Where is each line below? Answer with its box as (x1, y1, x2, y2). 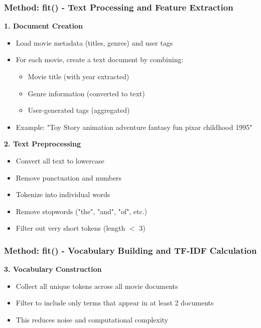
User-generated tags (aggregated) (28, 105, 130, 115)
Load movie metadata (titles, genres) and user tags (16, 37, 173, 48)
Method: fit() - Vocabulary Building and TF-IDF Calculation (4, 244, 257, 256)
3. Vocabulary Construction (4, 264, 102, 274)
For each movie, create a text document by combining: (16, 54, 184, 65)
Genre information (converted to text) (28, 88, 145, 98)
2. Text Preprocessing (4, 138, 81, 149)
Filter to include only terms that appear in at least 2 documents (16, 297, 214, 308)
